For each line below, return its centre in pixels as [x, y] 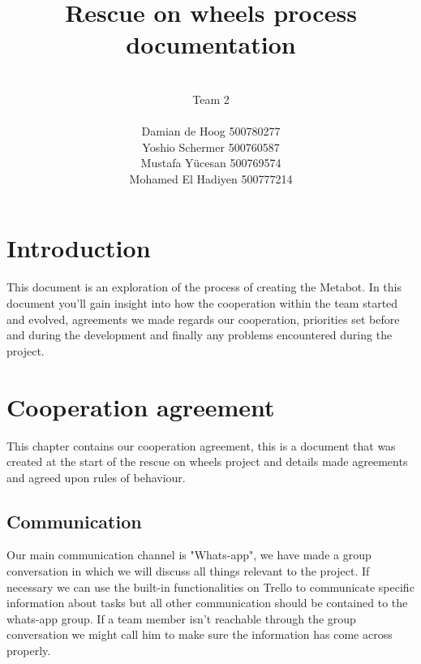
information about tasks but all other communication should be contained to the [207, 603]
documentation [211, 44]
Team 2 [211, 99]
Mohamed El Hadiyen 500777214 [211, 178]
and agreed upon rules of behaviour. [96, 477]
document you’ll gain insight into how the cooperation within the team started [202, 303]
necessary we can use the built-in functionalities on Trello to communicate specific [210, 586]
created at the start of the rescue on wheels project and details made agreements [207, 461]
